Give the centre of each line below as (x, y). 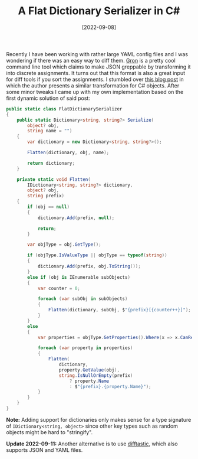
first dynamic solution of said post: (48, 98)
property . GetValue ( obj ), (89, 370)
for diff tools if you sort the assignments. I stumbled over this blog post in (95, 79)
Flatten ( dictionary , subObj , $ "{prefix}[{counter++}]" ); (120, 310)
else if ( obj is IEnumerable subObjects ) (79, 277)
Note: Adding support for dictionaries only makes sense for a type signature (99, 419)
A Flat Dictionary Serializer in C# (99, 11)
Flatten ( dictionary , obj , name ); (68, 153)
